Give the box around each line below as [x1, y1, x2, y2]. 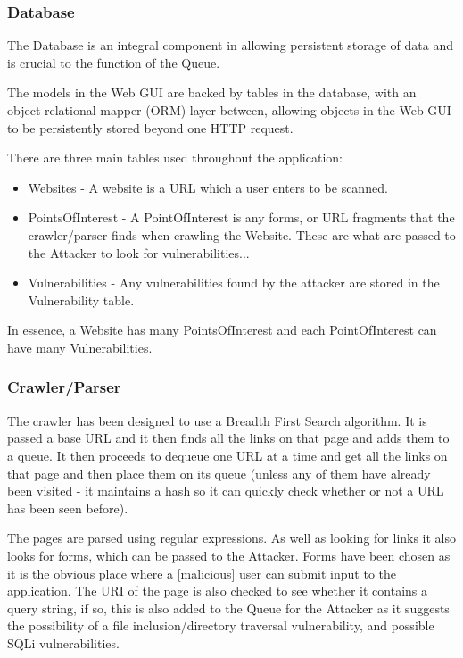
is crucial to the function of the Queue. [7, 53, 220, 71]
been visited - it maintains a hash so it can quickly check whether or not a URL [7, 481, 444, 500]
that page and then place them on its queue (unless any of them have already [7, 463, 431, 482]
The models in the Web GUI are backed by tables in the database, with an [7, 83, 417, 102]
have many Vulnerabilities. [7, 337, 153, 356]
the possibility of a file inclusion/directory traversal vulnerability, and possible [7, 616, 434, 635]
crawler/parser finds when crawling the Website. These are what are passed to [28, 225, 456, 244]
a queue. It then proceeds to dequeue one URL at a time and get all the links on [7, 446, 448, 464]
